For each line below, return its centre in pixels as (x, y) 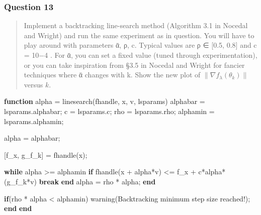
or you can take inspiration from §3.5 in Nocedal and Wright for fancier (134, 65)
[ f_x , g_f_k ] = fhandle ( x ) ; (46, 154)
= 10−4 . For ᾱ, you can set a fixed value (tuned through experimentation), (141, 55)
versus (33, 84)
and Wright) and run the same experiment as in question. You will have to (139, 35)
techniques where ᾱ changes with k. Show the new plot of (112, 75)
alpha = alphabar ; (32, 138)
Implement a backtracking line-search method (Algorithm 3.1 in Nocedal (136, 25)
